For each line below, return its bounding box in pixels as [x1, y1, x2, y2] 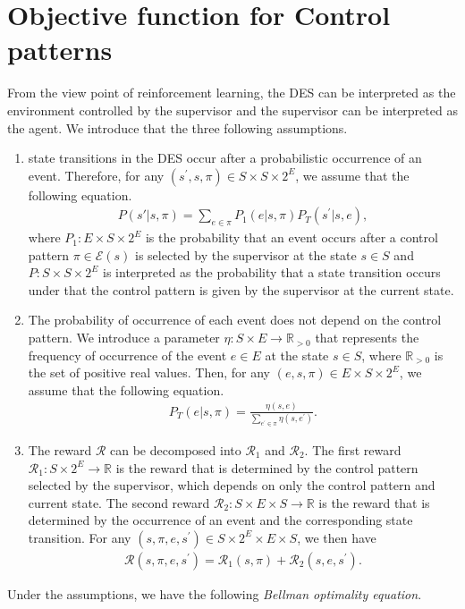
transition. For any [28, 528, 131, 546]
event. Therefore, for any [28, 165, 165, 184]
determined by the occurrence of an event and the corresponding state [28, 511, 413, 529]
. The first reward [304, 441, 402, 459]
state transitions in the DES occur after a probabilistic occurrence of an [28, 148, 422, 167]
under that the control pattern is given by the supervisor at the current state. [28, 280, 454, 299]
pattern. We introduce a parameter [28, 328, 220, 347]
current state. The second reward [28, 493, 210, 512]
